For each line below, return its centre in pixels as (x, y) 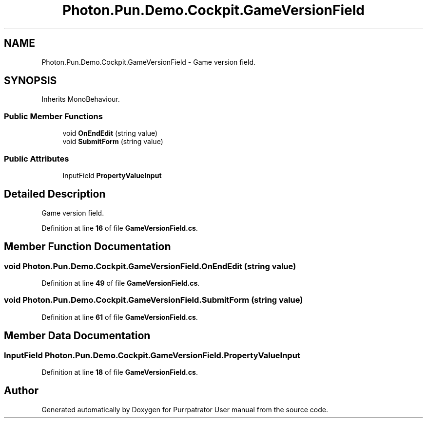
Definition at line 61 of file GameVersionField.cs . (120, 317)
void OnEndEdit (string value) (110, 133)
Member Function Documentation (87, 247)
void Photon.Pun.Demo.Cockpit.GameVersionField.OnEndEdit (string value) (150, 266)
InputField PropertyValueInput (112, 175)
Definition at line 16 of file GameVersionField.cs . (120, 228)
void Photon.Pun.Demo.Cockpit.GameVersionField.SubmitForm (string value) (154, 300)
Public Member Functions (53, 116)
